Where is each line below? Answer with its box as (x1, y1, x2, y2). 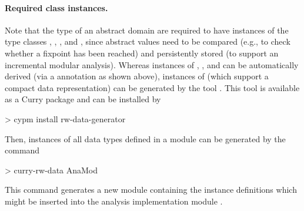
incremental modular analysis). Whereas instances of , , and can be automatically (5, 58, 299, 71)
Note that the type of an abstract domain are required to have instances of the (5, 24, 289, 36)
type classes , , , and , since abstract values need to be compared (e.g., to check (5, 35, 290, 48)
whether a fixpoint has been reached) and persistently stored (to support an (5, 46, 279, 59)
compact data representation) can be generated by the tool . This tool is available (5, 81, 300, 93)
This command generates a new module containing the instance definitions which (5, 183, 297, 196)
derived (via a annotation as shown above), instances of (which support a (5, 70, 269, 82)
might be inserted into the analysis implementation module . (5, 195, 223, 207)
